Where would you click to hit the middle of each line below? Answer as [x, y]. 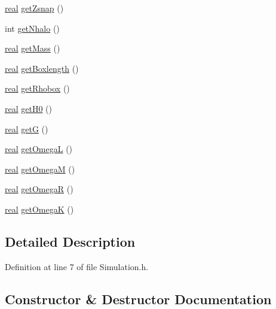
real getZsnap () [34, 8]
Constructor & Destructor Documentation [138, 299]
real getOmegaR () [39, 189]
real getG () [27, 128]
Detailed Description [70, 241]
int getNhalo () [32, 28]
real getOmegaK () [39, 209]
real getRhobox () [37, 88]
